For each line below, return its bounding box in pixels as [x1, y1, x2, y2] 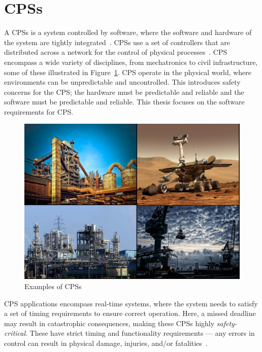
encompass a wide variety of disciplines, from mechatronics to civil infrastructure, [4, 56, 258, 67]
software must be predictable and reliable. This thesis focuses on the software [4, 96, 245, 107]
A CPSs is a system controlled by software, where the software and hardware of [4, 27, 252, 38]
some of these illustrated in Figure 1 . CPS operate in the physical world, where [4, 66, 252, 77]
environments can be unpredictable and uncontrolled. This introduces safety [4, 77, 241, 87]
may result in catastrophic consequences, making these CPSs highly [4, 318, 215, 328]
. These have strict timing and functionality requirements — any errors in [25, 328, 255, 338]
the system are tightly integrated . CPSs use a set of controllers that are [4, 37, 230, 47]
